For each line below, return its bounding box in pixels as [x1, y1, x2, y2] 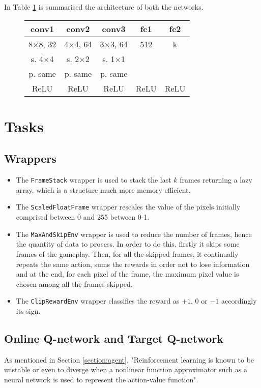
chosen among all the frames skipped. [16, 278, 133, 289]
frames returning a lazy [180, 174, 252, 185]
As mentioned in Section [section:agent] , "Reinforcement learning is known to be [4, 354, 254, 365]
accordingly [221, 295, 257, 306]
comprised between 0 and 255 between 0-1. [16, 212, 150, 222]
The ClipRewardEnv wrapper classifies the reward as [16, 295, 180, 306]
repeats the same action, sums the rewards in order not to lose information [16, 258, 250, 269]
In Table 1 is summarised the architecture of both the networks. [4, 2, 204, 12]
